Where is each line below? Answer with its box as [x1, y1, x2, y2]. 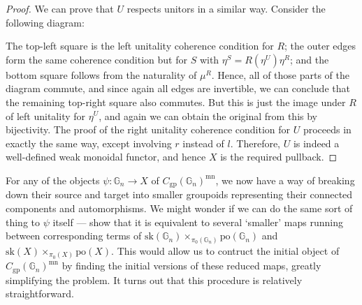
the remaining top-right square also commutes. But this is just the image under [6, 94, 346, 109]
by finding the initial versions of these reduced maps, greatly [61, 258, 321, 273]
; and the [289, 52, 329, 66]
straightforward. [6, 286, 74, 301]
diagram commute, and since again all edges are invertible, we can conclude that [6, 81, 350, 96]
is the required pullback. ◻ [220, 149, 338, 164]
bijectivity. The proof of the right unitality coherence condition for [6, 122, 290, 137]
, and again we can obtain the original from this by [99, 108, 317, 123]
